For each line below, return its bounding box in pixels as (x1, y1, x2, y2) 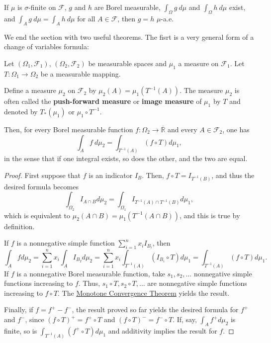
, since (25, 314, 44, 325)
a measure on (178, 58, 219, 68)
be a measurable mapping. (40, 68, 121, 79)
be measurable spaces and (88, 58, 167, 68)
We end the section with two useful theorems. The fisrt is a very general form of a (4, 31, 254, 42)
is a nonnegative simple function (16, 238, 115, 248)
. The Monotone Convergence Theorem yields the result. (58, 287, 230, 298)
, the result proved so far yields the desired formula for (72, 304, 239, 315)
